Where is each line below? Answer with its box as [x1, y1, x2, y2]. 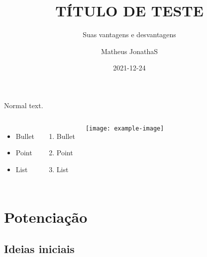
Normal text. [4, 100, 43, 110]
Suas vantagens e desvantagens [83, 29, 176, 40]
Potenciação [4, 207, 88, 227]
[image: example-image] [85, 125, 164, 132]
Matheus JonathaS [101, 46, 158, 56]
